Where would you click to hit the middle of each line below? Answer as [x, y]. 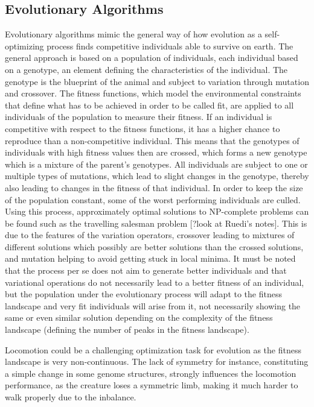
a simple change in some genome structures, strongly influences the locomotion [151, 373]
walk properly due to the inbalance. [71, 397]
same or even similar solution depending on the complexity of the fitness [139, 317]
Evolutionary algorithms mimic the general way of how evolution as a [133, 34]
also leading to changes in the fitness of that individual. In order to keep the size [154, 187]
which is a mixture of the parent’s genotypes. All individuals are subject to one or [156, 164]
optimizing [24, 46]
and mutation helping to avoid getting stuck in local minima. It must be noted [150, 258]
